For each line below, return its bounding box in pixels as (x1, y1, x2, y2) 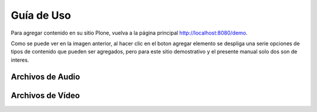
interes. (11, 56, 29, 63)
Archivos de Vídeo (11, 90, 80, 100)
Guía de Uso (11, 9, 72, 22)
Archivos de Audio (11, 72, 80, 82)
